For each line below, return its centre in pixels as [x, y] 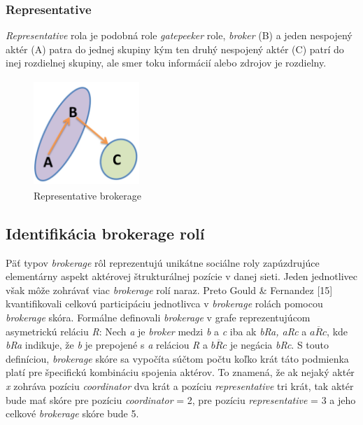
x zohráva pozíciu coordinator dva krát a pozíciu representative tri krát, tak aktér [180, 385]
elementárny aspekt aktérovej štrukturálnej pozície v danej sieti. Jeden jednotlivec [182, 276]
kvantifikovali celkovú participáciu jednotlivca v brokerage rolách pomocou [164, 304]
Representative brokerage [87, 195]
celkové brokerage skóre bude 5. [72, 413]
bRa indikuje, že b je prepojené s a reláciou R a [107, 345]
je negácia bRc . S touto [280, 345]
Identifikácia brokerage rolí [105, 233]
